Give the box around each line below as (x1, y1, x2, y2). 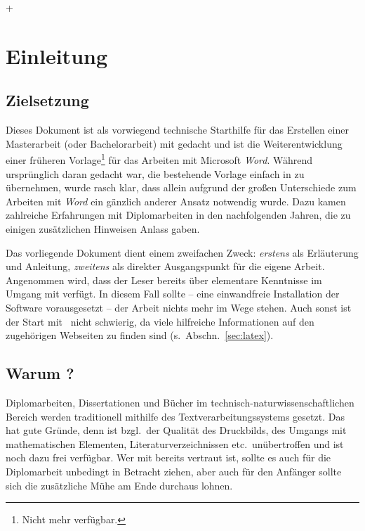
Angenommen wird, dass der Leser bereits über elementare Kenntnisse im (6, 272, 322, 287)
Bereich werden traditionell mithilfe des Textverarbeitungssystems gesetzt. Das (6, 409, 345, 423)
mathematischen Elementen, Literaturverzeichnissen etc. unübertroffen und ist (6, 436, 344, 451)
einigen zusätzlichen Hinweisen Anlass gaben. (6, 221, 200, 236)
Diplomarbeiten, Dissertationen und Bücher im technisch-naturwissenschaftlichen (6, 395, 354, 409)
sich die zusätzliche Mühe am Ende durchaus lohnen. (6, 478, 233, 492)
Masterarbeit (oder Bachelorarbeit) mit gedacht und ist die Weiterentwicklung (6, 136, 343, 151)
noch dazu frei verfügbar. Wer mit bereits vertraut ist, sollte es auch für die (6, 450, 331, 465)
